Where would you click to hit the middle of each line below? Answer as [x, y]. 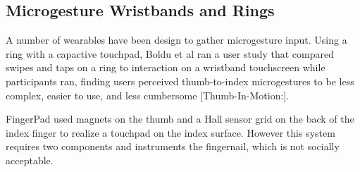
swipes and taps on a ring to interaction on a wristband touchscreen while [166, 67]
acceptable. [30, 160]
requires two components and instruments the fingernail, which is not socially [173, 146]
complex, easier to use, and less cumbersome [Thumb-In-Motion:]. [148, 95]
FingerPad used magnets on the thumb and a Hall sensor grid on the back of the [180, 119]
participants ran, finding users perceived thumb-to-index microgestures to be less [180, 81]
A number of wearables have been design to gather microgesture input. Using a [176, 40]
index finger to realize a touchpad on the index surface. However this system [170, 132]
